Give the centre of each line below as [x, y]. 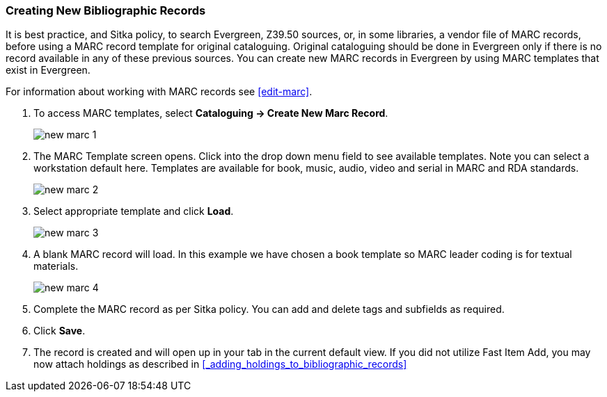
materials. [56, 266]
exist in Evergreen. [48, 70]
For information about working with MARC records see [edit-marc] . [159, 92]
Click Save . [60, 331]
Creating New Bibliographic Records [106, 10]
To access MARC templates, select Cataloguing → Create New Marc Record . [211, 113]
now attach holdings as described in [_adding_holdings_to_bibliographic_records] [220, 364]
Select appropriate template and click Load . [134, 211]
